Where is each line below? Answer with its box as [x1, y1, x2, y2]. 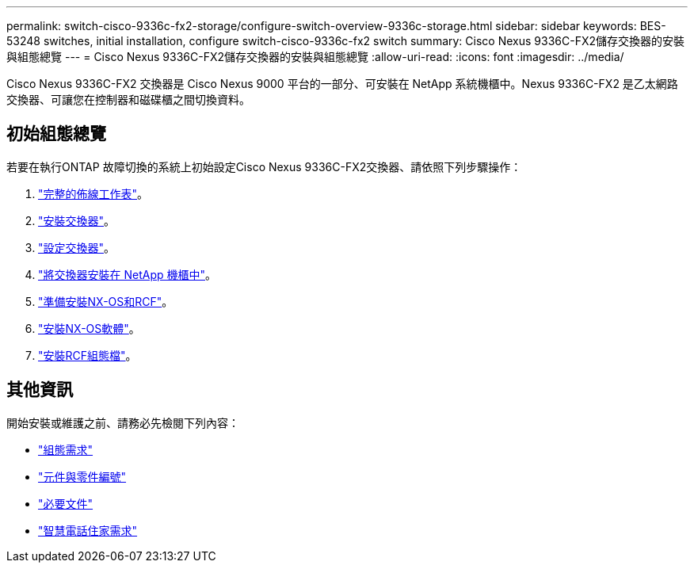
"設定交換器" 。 [38, 240, 116, 254]
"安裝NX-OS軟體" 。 [38, 321, 140, 335]
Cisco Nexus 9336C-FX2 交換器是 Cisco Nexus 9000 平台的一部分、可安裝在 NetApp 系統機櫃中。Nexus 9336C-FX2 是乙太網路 [6, 77, 678, 90]
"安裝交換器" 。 [38, 213, 116, 227]
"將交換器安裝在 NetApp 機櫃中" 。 [38, 267, 217, 281]
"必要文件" [38, 496, 93, 510]
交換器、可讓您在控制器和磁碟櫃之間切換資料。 [6, 93, 250, 106]
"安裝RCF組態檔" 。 [38, 348, 137, 362]
